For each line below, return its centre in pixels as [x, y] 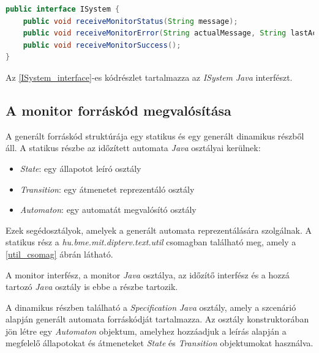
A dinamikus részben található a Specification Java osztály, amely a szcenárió [151, 307]
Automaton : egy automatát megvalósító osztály [108, 210]
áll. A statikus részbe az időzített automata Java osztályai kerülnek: [133, 148]
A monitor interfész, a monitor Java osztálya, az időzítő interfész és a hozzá [148, 274]
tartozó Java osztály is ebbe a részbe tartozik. [92, 287]
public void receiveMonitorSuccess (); [102, 45]
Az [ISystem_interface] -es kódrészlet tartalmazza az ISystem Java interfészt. [149, 77]
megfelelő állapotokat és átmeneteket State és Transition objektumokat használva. [159, 343]
